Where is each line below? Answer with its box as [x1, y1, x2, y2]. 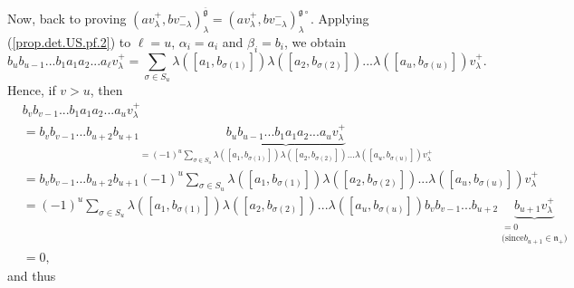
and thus [7, 266, 56, 285]
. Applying [310, 9, 369, 28]
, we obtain [283, 32, 347, 51]
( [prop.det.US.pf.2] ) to [7, 32, 131, 51]
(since [502, 234, 524, 244]
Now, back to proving [7, 9, 127, 28]
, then [90, 81, 123, 100]
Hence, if [7, 81, 56, 100]
